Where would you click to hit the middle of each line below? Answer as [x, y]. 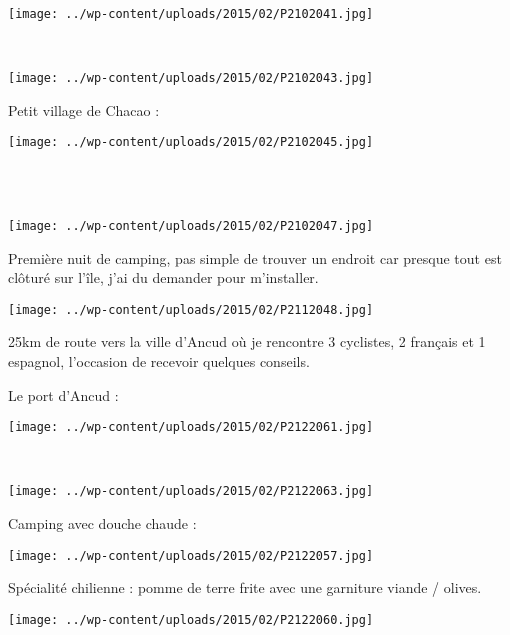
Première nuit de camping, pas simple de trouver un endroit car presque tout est [255, 257]
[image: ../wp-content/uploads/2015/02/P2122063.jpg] [191, 491]
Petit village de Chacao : [84, 109]
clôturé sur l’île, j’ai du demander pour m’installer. [163, 277]
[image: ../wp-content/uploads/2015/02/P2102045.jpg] [191, 142]
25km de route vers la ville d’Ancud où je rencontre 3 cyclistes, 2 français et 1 [247, 341]
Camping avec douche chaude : [102, 523]
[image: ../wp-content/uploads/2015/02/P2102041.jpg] [191, 13]
